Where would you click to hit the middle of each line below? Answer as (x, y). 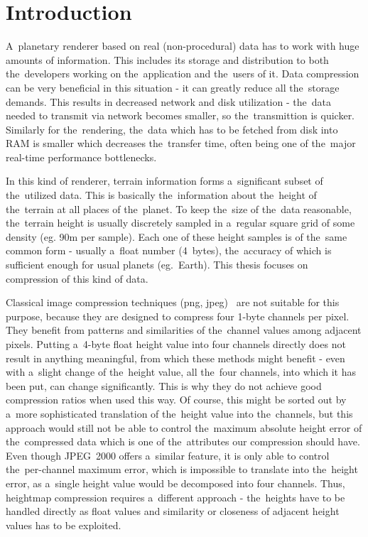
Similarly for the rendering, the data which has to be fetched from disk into (172, 129)
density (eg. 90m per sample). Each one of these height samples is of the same (177, 236)
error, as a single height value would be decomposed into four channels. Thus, (175, 483)
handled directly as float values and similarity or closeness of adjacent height (173, 511)
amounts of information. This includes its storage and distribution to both (167, 59)
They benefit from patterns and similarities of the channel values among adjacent (184, 330)
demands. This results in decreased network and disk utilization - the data (168, 101)
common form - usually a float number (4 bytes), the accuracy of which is (169, 250)
